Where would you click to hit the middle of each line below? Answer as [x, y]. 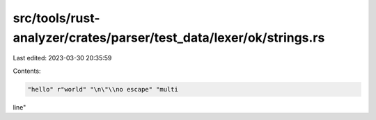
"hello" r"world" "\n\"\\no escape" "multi [103, 89]
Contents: [27, 71]
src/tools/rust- [56, 18]
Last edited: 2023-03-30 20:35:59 [62, 58]
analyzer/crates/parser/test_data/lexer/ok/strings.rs [169, 37]
